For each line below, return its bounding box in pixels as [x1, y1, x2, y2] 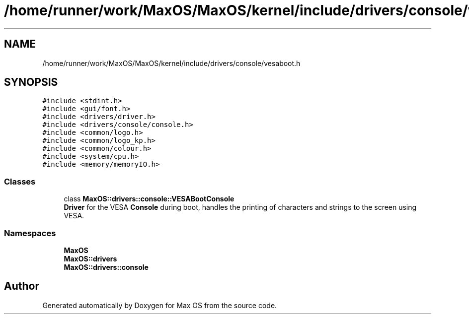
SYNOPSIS [4, 76, 58, 89]
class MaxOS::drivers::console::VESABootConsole [64, 194, 234, 203]
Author [4, 280, 39, 293]
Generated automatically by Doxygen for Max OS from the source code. [42, 301, 277, 310]
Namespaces [4, 228, 56, 238]
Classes [4, 176, 36, 187]
